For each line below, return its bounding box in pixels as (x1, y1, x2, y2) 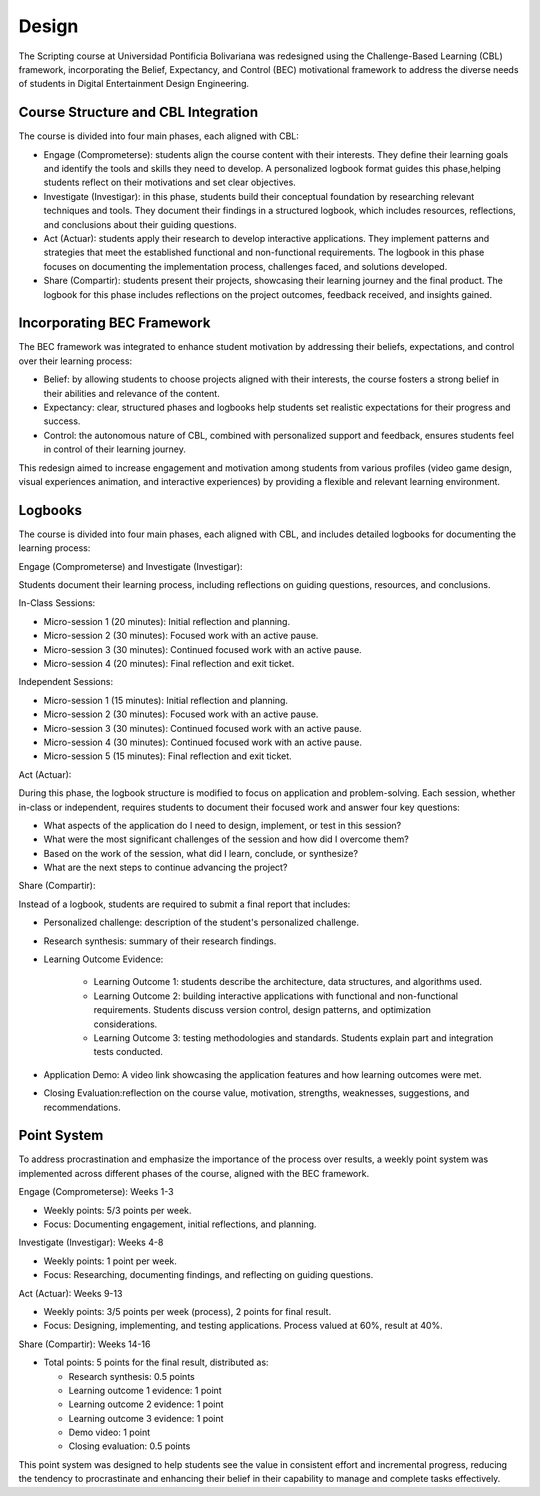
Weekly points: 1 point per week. (43, 1255, 177, 1267)
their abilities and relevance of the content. (43, 387, 220, 399)
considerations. (93, 1018, 158, 1030)
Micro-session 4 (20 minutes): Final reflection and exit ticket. (43, 657, 295, 669)
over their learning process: (18, 355, 133, 367)
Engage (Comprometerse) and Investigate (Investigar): (18, 560, 244, 572)
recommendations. (43, 1101, 122, 1113)
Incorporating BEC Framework (18, 315, 211, 332)
